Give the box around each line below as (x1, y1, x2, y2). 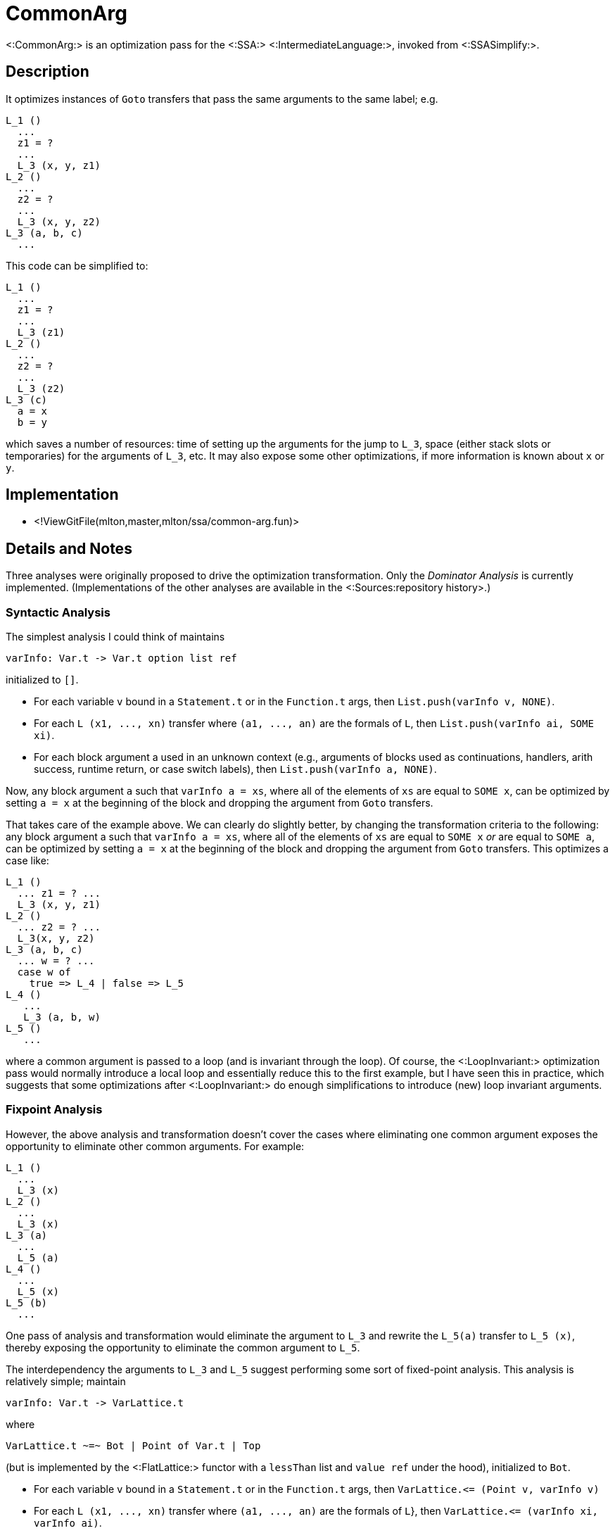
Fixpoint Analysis (6, 1102, 103, 1117)
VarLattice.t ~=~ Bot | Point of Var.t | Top (6, 1439, 261, 1451)
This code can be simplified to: (6, 259, 148, 272)
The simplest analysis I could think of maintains (6, 631, 225, 643)
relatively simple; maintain (6, 1375, 126, 1387)
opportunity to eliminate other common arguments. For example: (6, 1140, 305, 1152)
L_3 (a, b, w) (23, 1011, 101, 1023)
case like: (6, 854, 49, 867)
